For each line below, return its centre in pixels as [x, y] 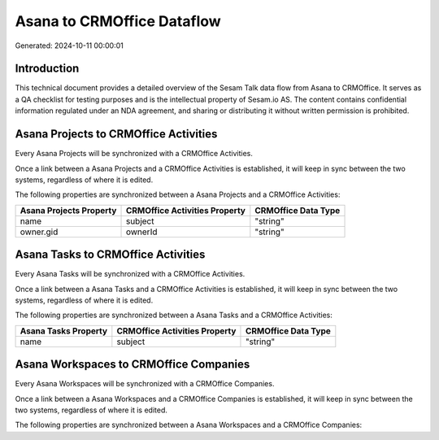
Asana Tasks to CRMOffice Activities [110, 255]
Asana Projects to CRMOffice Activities [116, 134]
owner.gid [39, 232]
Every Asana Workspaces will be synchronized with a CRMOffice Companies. [145, 384]
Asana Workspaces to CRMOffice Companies [133, 365]
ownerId [141, 232]
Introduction [47, 69]
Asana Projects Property [68, 210]
